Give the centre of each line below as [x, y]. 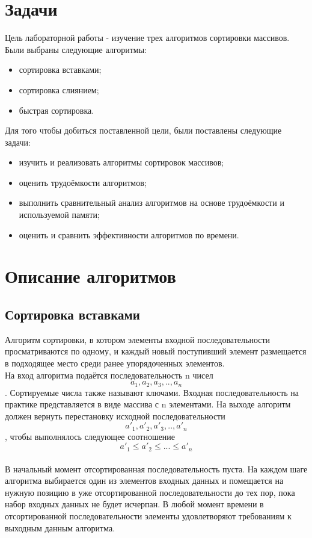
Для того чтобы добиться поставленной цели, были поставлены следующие [143, 130]
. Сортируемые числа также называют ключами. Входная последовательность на [152, 392]
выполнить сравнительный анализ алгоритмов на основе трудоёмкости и [151, 203]
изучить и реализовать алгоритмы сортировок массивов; [121, 162]
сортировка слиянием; [59, 89]
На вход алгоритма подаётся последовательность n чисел [109, 375]
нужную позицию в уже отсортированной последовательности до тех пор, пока [150, 492]
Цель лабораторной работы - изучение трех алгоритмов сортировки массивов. [147, 38]
